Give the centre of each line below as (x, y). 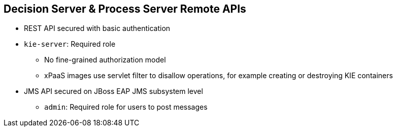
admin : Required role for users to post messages (126, 107)
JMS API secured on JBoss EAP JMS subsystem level (113, 91)
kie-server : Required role (70, 44)
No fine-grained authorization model (105, 60)
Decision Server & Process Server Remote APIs (125, 9)
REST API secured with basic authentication (97, 28)
